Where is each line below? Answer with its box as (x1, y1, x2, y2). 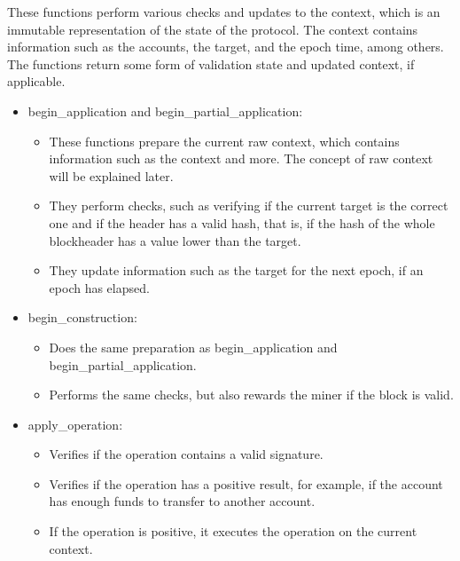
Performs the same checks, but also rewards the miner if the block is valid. (49, 385, 454, 404)
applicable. (7, 72, 66, 91)
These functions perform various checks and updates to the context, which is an (7, 3, 441, 20)
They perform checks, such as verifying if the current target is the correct (49, 196, 448, 215)
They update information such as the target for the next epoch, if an (49, 261, 424, 280)
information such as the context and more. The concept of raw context (49, 149, 433, 168)
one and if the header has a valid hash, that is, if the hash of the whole (49, 213, 435, 232)
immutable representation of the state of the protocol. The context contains (7, 20, 418, 38)
